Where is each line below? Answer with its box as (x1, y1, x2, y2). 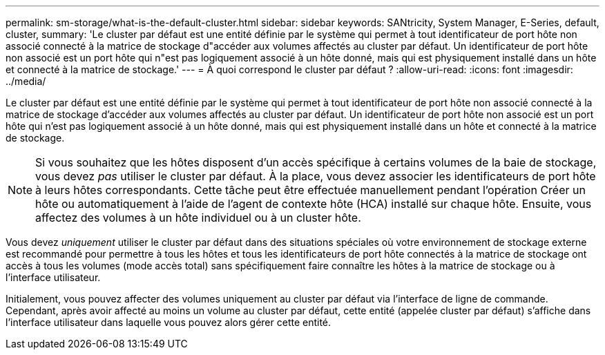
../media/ (6, 75, 46, 87)
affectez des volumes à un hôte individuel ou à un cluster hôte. (35, 211, 361, 224)
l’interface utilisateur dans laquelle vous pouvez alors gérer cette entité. (6, 316, 332, 328)
